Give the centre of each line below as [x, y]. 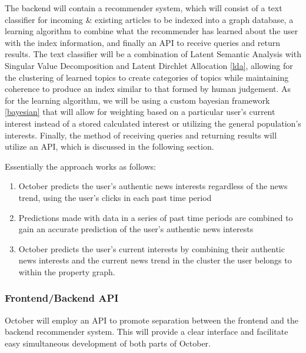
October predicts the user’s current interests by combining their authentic [152, 248]
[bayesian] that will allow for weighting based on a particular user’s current [140, 112]
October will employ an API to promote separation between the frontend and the [152, 320]
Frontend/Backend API [62, 298]
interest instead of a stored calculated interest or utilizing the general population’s [153, 123]
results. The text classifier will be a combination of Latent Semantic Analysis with [153, 54]
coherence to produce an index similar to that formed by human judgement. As [148, 89]
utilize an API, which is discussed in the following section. [109, 146]
